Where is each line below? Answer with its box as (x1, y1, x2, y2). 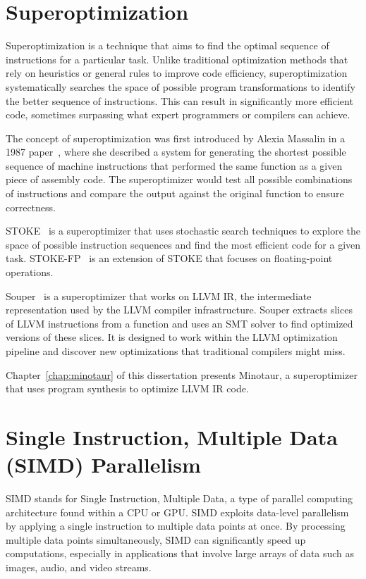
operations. (6, 265, 54, 280)
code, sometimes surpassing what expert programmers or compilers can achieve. (6, 107, 350, 122)
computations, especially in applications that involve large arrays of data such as (6, 546, 355, 561)
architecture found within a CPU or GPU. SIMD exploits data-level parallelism (6, 504, 349, 519)
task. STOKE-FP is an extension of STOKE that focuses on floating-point (6, 251, 333, 266)
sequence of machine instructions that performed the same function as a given (6, 158, 343, 173)
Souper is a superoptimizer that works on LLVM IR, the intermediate (6, 288, 312, 303)
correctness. (6, 199, 56, 214)
